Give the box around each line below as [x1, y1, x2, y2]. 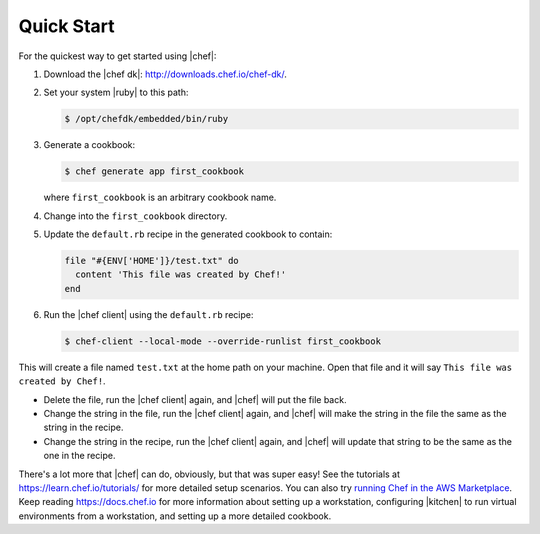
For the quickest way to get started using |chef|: [18, 50, 217, 62]
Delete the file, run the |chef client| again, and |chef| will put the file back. [43, 393, 347, 405]
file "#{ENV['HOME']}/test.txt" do [64, 255, 239, 267]
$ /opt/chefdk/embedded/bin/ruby [64, 113, 229, 125]
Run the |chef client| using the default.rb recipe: [43, 308, 254, 320]
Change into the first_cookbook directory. [43, 210, 228, 222]
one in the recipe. [43, 450, 116, 462]
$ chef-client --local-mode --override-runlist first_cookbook [64, 335, 382, 347]
